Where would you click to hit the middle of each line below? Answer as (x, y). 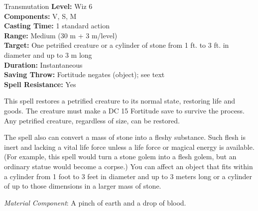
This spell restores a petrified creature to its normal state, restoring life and (120, 101)
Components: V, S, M (40, 16)
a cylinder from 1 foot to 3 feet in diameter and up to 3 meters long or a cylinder (128, 176)
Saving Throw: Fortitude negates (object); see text (84, 74)
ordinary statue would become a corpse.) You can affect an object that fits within (129, 166)
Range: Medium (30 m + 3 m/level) (61, 35)
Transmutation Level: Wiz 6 (48, 6)
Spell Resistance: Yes (40, 84)
